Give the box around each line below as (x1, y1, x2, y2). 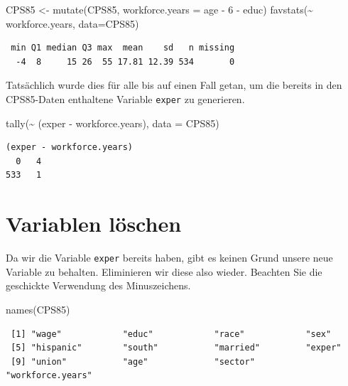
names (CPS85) (6, 301, 70, 316)
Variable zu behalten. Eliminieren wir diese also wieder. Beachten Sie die (6, 264, 322, 279)
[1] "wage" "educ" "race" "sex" (11, 328, 332, 339)
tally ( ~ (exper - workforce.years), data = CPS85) (6, 115, 219, 130)
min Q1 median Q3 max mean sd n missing (11, 43, 235, 53)
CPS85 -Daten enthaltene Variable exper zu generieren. (6, 91, 245, 106)
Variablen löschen (6, 209, 182, 238)
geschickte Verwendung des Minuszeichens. (6, 278, 191, 293)
